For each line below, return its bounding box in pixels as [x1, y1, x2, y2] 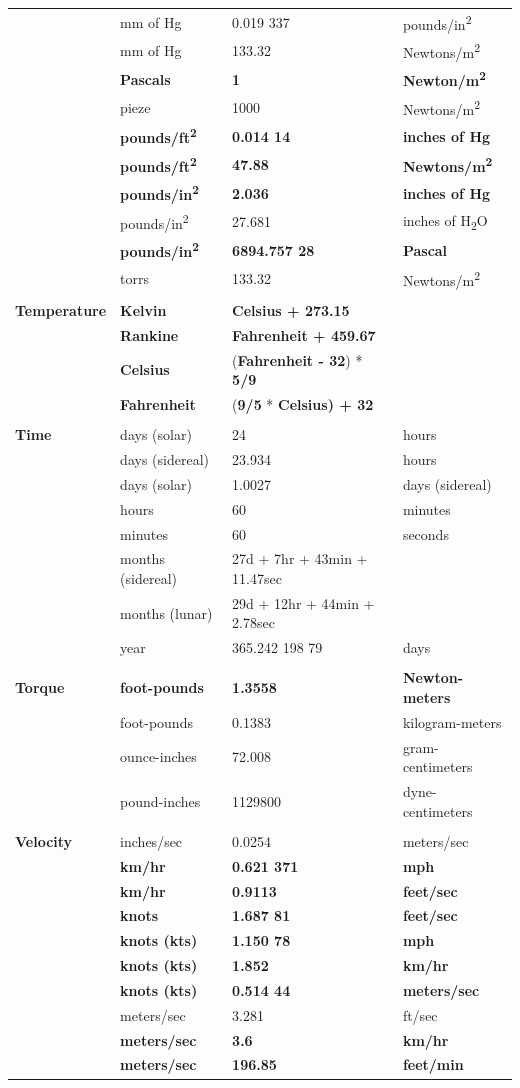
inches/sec [120, 830, 183, 851]
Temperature [15, 300, 107, 320]
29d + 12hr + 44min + [232, 592, 375, 613]
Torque [15, 677, 65, 698]
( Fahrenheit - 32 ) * [232, 349, 363, 370]
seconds [402, 523, 449, 544]
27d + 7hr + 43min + [232, 548, 368, 569]
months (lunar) [120, 602, 213, 623]
